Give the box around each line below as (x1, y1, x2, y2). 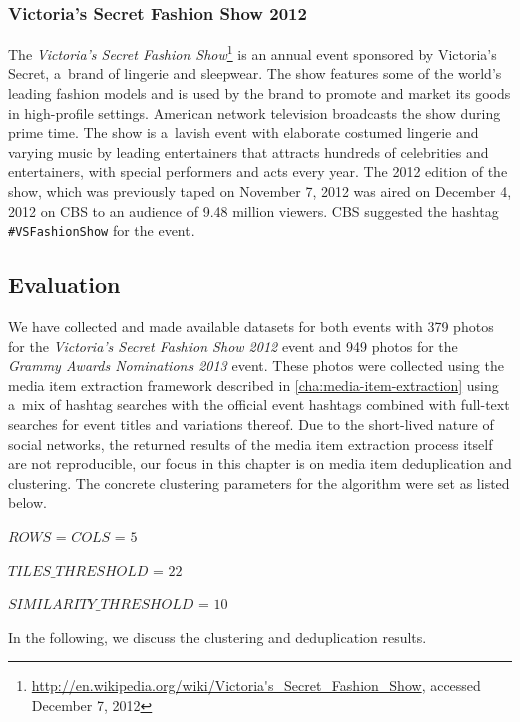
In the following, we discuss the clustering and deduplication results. (8, 626, 427, 647)
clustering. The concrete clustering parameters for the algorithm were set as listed (8, 472, 510, 493)
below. (8, 492, 47, 513)
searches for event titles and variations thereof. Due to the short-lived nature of (8, 414, 494, 435)
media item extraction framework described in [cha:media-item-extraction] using (8, 374, 499, 395)
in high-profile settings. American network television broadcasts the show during (8, 102, 501, 123)
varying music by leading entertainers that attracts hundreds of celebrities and (8, 141, 489, 162)
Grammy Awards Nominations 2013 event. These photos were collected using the (8, 355, 504, 376)
